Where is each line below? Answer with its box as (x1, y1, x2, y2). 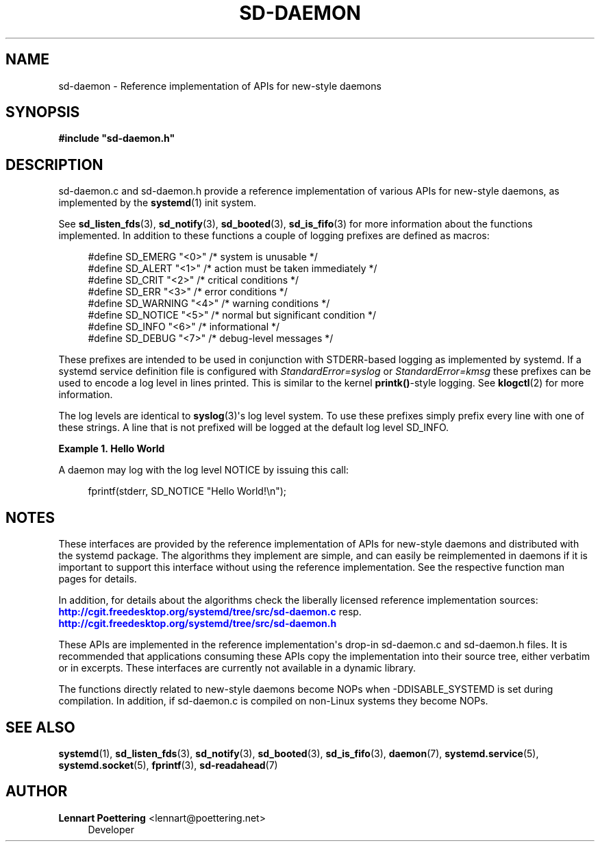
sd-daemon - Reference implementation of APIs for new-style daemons (58, 79, 382, 92)
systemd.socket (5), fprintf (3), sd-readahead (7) (58, 759, 278, 771)
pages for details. (58, 573, 137, 585)
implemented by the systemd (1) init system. (58, 197, 257, 209)
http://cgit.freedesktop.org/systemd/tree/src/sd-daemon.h (58, 617, 337, 630)
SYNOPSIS (5, 103, 80, 121)
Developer (88, 823, 134, 835)
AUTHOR (5, 783, 68, 800)
